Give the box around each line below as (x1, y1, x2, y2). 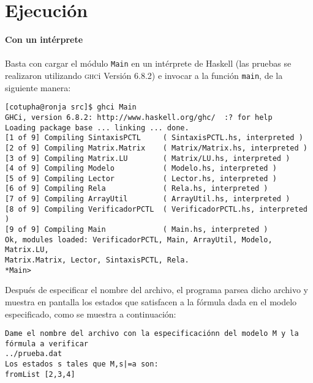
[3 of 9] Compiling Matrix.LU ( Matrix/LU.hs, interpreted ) (5, 154, 290, 163)
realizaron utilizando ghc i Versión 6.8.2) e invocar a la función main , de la (5, 69, 283, 81)
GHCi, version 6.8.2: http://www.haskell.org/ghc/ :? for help (5, 113, 273, 122)
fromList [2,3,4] (5, 370, 75, 379)
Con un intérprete (5, 33, 83, 46)
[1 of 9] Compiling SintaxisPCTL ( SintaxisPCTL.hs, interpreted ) (5, 133, 303, 143)
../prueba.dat (5, 349, 62, 359)
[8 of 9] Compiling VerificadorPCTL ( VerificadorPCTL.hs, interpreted (5, 204, 307, 214)
